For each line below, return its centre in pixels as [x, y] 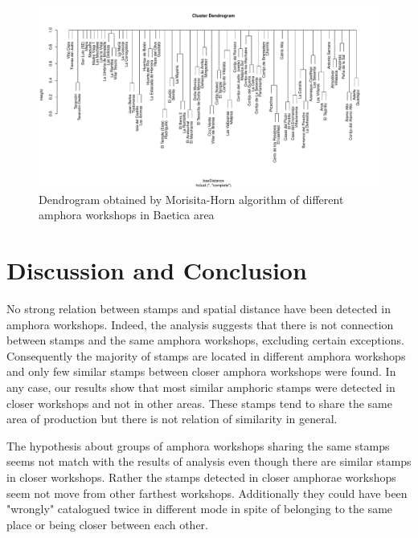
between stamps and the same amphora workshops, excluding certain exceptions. [205, 340]
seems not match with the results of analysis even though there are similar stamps [209, 461]
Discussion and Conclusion [157, 270]
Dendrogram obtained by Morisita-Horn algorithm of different [191, 199]
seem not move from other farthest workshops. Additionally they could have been [207, 493]
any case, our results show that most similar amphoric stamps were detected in [201, 387]
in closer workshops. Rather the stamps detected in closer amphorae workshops [201, 477]
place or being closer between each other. [107, 524]
